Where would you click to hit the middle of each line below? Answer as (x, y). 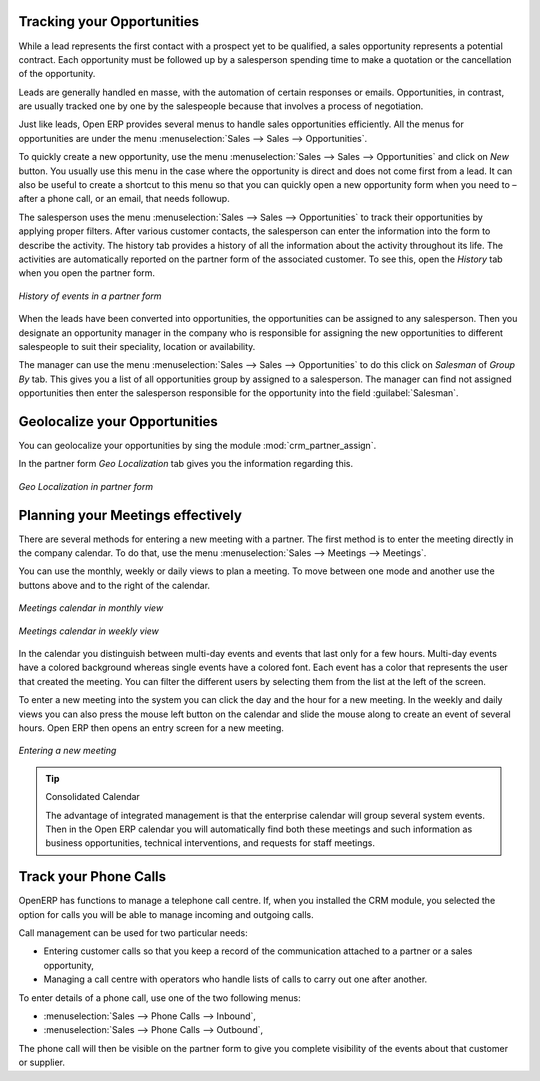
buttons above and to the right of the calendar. (114, 585)
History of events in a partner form (90, 296)
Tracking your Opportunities (109, 21)
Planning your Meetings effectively (130, 515)
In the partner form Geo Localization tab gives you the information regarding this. (186, 464)
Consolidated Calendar (92, 797)
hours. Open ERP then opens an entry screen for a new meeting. (151, 728)
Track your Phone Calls (92, 876)
